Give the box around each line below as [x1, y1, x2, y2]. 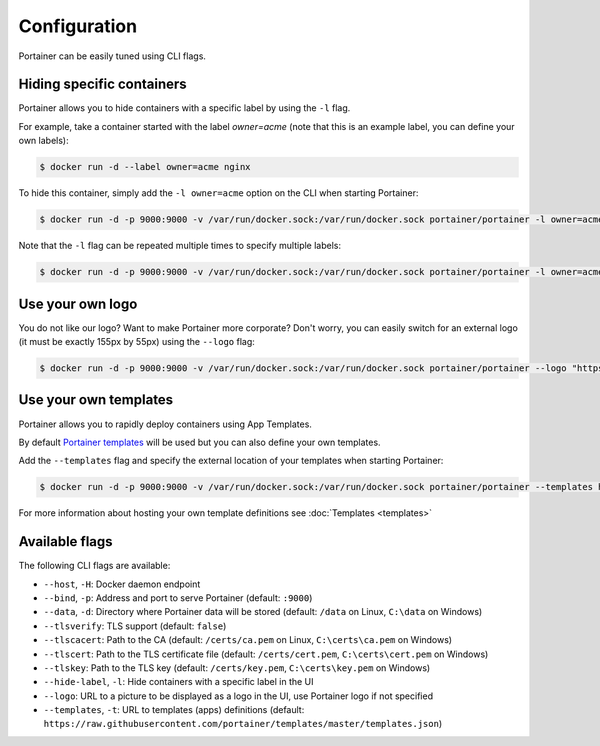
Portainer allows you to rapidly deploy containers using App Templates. [18, 418, 312, 430]
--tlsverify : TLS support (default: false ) [43, 620, 227, 632]
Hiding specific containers [18, 76, 187, 93]
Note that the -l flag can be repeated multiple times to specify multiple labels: [18, 240, 342, 252]
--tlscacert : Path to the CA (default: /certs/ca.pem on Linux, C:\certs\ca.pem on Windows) [43, 634, 453, 646]
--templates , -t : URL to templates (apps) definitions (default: [43, 704, 305, 716]
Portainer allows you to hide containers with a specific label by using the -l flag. [18, 102, 351, 114]
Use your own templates [18, 391, 174, 409]
